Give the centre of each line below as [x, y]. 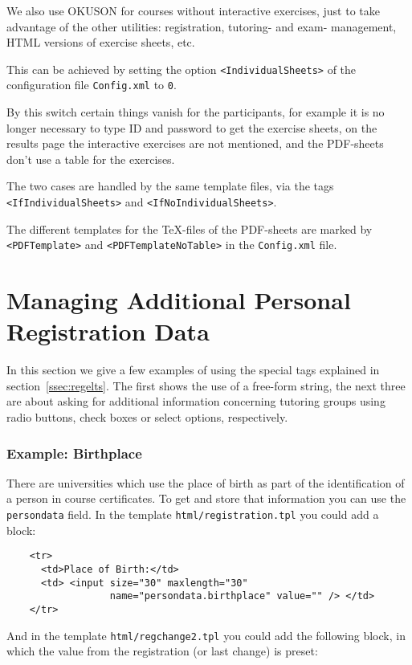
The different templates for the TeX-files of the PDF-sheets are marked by [190, 228]
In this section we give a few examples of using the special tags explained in [193, 370]
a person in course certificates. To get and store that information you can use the [206, 498]
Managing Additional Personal [179, 300]
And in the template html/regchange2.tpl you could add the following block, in [206, 635]
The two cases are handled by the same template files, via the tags [170, 186]
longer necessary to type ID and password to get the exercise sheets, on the [192, 127]
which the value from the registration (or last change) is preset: [162, 651]
